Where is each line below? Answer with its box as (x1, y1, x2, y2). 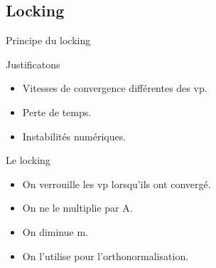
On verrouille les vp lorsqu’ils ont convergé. (22, 176, 211, 191)
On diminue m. (22, 224, 88, 239)
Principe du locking (6, 33, 91, 48)
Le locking (6, 153, 50, 167)
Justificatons (6, 56, 60, 71)
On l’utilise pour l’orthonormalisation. (22, 248, 189, 263)
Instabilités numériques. (22, 128, 126, 143)
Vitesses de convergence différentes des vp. (22, 81, 207, 96)
